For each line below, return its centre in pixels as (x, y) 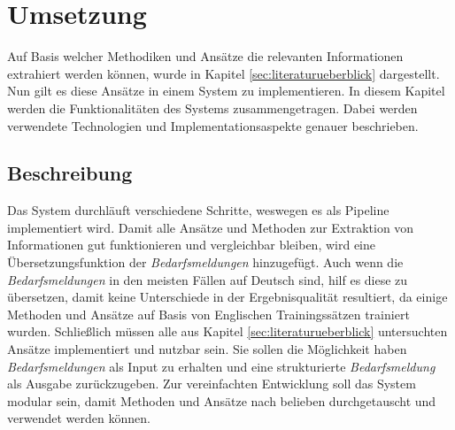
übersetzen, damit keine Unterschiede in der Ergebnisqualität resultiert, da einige (227, 297)
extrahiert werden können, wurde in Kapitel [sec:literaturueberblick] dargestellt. (224, 73)
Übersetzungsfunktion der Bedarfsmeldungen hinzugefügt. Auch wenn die (205, 262)
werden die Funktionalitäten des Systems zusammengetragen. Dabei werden (212, 107)
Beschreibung (70, 173)
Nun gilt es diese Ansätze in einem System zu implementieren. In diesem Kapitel (226, 91)
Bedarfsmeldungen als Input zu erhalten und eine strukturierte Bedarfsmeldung (221, 366)
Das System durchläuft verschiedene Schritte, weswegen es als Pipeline (198, 210)
